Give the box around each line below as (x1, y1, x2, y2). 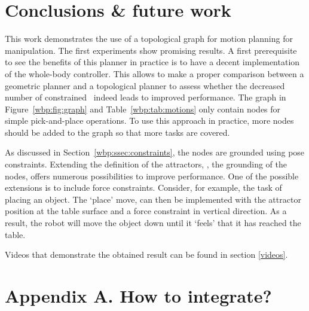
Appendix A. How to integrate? (5, 283, 272, 307)
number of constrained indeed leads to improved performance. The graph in (5, 91, 286, 103)
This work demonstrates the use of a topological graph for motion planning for (5, 32, 293, 45)
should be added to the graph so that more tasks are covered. (5, 126, 230, 138)
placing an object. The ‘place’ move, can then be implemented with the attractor (5, 193, 301, 205)
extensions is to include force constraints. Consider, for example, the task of (5, 181, 282, 194)
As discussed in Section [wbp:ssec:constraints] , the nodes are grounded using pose (5, 146, 305, 158)
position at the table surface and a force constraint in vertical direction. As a (5, 205, 287, 217)
